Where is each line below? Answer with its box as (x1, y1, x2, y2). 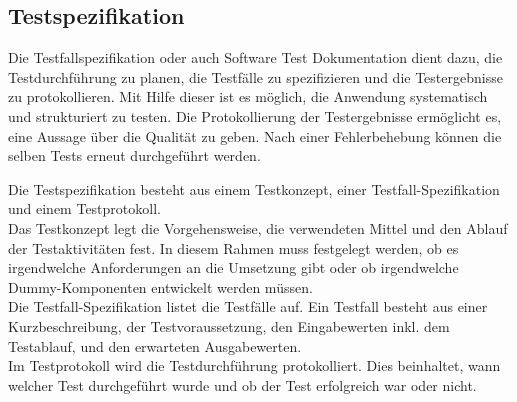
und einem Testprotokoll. (8, 198, 161, 219)
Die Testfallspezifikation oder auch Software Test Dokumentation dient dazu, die (8, 47, 503, 68)
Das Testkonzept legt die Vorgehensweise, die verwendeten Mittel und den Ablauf (8, 217, 508, 238)
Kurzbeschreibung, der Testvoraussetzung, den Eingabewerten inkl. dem (8, 315, 450, 336)
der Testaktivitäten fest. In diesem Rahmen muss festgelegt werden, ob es (8, 237, 459, 258)
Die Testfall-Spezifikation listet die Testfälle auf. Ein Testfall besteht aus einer (8, 296, 488, 317)
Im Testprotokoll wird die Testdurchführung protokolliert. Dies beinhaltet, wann (8, 355, 501, 376)
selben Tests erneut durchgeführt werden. (8, 145, 261, 166)
